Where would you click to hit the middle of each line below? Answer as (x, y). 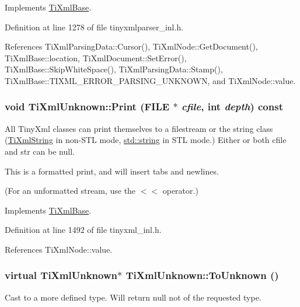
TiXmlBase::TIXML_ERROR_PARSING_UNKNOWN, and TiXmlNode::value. (150, 80)
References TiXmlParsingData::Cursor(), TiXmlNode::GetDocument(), (131, 46)
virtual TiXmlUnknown (61, 275)
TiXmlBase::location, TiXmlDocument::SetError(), (96, 57)
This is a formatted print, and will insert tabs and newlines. (112, 171)
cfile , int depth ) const (232, 107)
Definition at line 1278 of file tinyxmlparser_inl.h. (94, 27)
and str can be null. (40, 151)
